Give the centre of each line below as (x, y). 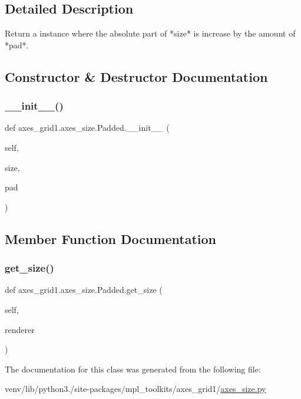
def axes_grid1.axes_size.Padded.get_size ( (84, 290)
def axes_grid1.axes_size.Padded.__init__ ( (87, 128)
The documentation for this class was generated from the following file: (133, 369)
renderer (20, 329)
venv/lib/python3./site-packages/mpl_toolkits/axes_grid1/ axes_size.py (135, 389)
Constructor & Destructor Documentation (136, 76)
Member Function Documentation (111, 238)
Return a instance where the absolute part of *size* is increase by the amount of (150, 33)
